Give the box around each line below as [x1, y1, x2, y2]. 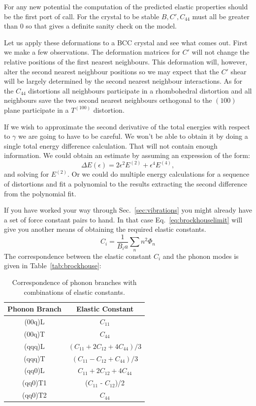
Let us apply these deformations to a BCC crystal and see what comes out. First [4, 37, 248, 47]
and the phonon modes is [162, 250, 239, 261]
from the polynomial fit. [4, 188, 76, 198]
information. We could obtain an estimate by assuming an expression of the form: [4, 150, 250, 160]
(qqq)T [24, 353, 45, 363]
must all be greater [192, 11, 250, 21]
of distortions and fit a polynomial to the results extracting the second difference [4, 178, 248, 188]
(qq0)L [24, 365, 45, 375]
